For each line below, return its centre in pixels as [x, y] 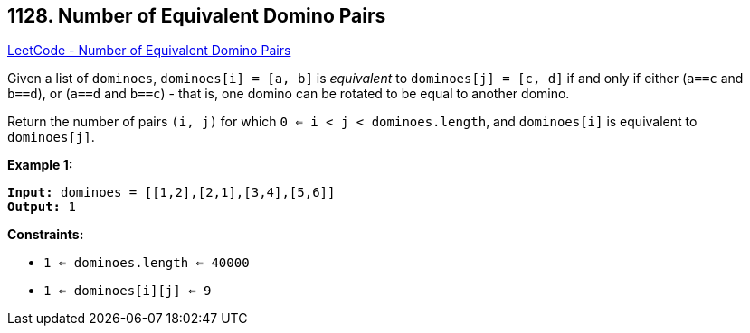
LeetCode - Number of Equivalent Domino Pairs [149, 51]
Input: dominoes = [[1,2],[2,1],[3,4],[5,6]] [171, 193]
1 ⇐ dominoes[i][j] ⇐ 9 [128, 291]
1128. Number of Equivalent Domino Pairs [197, 16]
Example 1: [40, 165]
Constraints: [46, 235]
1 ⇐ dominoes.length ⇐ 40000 [147, 263]
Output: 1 [42, 207]
